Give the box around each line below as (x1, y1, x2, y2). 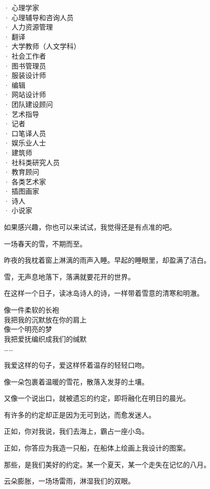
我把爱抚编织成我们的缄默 (4, 333, 87, 344)
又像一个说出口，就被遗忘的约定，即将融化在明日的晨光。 (4, 393, 190, 403)
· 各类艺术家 (4, 176, 46, 186)
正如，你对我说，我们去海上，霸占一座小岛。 (4, 426, 149, 436)
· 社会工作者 (4, 50, 46, 61)
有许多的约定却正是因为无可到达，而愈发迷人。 (4, 409, 155, 419)
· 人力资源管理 (4, 22, 53, 32)
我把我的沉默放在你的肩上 (4, 314, 87, 324)
